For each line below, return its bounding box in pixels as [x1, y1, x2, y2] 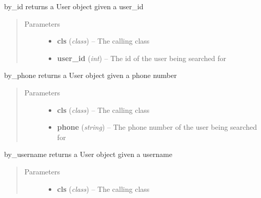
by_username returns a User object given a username [4, 149, 172, 160]
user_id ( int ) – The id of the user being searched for [57, 52, 227, 63]
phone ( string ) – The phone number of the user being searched [57, 122, 257, 132]
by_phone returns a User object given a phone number [4, 70, 177, 81]
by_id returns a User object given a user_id [4, 1, 144, 11]
